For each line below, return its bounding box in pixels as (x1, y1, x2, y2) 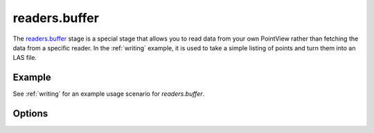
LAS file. (12, 54, 37, 62)
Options (12, 108, 48, 120)
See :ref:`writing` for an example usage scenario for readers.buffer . (12, 90, 205, 98)
